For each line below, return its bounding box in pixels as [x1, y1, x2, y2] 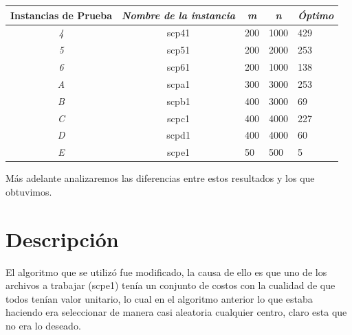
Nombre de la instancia [122, 8, 236, 22]
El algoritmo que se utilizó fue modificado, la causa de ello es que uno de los [5, 264, 327, 279]
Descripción [5, 224, 119, 253]
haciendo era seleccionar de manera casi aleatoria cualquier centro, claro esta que [5, 305, 347, 319]
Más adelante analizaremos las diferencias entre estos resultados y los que [5, 171, 315, 185]
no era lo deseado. [5, 319, 81, 333]
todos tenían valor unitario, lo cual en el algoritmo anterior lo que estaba [5, 291, 313, 305]
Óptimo [298, 8, 334, 22]
